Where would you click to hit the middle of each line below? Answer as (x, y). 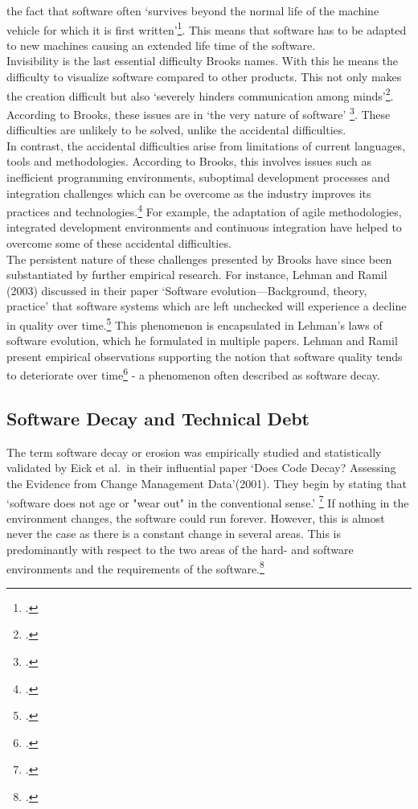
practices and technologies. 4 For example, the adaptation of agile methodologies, (204, 210)
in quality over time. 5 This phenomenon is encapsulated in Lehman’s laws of (195, 323)
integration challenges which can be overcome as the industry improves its (189, 193)
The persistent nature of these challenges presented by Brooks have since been (199, 259)
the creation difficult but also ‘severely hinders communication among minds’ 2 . (200, 94)
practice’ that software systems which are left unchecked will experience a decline (207, 306)
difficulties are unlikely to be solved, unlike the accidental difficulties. (176, 130)
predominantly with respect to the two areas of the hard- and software (180, 550)
